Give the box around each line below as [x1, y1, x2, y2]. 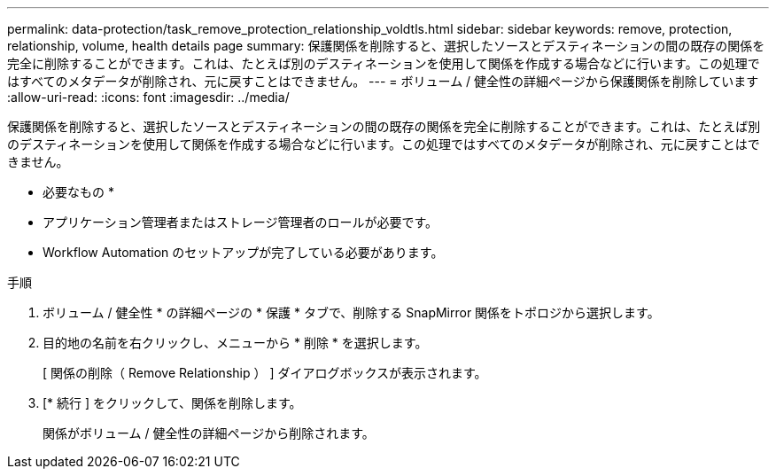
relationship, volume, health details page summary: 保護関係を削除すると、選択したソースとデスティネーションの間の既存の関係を [7, 38, 765, 53]
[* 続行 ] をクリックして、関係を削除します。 [43, 395, 302, 410]
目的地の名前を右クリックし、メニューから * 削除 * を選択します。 [43, 335, 428, 350]
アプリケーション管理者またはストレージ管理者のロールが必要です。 [43, 215, 438, 230]
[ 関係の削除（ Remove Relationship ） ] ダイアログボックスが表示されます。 [43, 365, 487, 380]
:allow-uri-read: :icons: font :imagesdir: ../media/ [7, 90, 290, 105]
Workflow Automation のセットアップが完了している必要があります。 [43, 245, 444, 260]
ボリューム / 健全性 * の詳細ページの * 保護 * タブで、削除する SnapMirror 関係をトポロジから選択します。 [43, 305, 660, 320]
